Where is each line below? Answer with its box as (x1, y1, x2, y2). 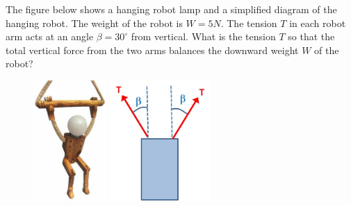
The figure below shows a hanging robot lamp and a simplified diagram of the (6, 2, 337, 16)
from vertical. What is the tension (131, 29, 276, 44)
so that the (288, 29, 335, 44)
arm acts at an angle (6, 29, 94, 44)
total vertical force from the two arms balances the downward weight (6, 42, 299, 57)
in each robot (289, 15, 346, 30)
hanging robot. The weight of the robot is (6, 15, 183, 30)
